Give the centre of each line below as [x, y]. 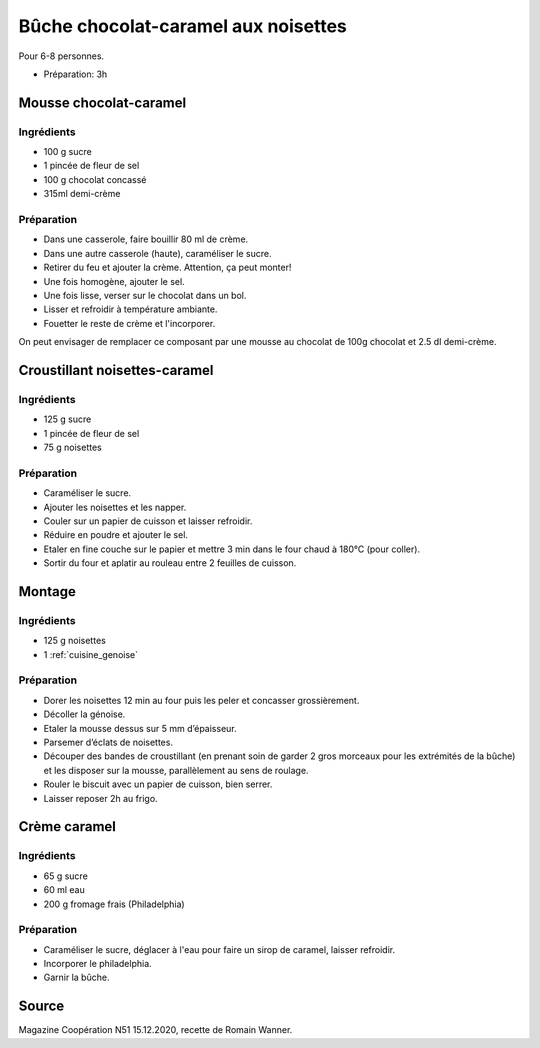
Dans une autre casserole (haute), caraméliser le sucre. [157, 253]
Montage [47, 591]
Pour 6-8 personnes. [61, 56]
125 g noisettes [75, 641]
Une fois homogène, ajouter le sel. [114, 281]
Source [41, 1006]
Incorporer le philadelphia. [97, 964]
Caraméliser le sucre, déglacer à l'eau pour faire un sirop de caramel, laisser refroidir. [219, 949]
